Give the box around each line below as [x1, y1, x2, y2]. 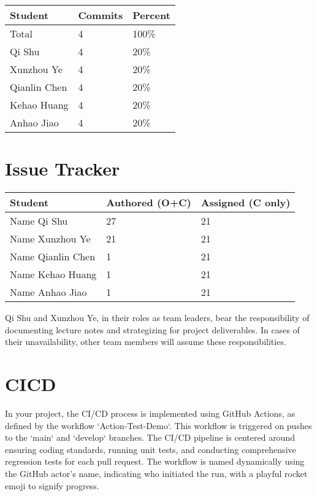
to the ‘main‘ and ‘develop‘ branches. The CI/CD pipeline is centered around [5, 431, 295, 444]
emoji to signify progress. [5, 479, 99, 492]
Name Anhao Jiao [10, 285, 87, 300]
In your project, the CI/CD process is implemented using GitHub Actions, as [5, 407, 295, 420]
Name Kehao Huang [10, 267, 97, 282]
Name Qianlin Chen [10, 249, 96, 264]
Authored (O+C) [106, 195, 191, 210]
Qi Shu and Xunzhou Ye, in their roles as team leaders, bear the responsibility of [5, 311, 310, 324]
